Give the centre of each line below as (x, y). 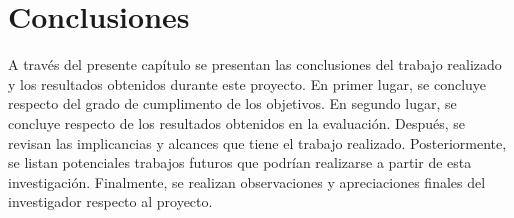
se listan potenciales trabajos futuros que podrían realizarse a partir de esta (240, 162)
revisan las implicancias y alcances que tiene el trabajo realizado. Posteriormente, (257, 142)
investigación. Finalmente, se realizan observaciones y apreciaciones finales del (247, 181)
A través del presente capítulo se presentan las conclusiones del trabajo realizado (255, 64)
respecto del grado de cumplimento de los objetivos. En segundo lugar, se (232, 103)
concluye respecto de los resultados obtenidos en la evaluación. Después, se (237, 122)
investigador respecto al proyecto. (110, 201)
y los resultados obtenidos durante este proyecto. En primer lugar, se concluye (247, 83)
